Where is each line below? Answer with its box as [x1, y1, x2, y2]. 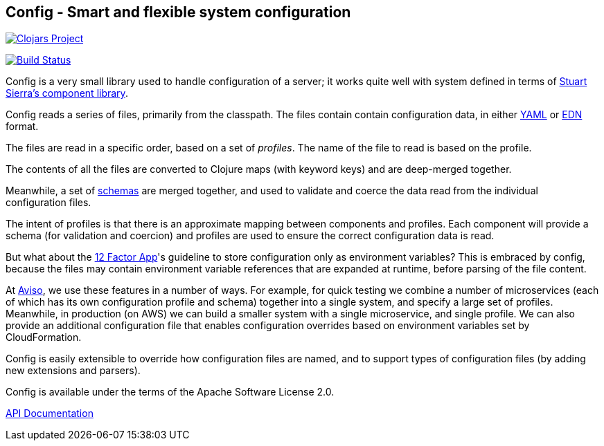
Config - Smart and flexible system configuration [6, 3, 351, 21]
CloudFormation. [6, 331, 82, 344]
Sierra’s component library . [6, 87, 128, 100]
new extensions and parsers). [6, 364, 141, 377]
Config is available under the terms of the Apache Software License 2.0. [6, 386, 335, 398]
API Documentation [6, 407, 94, 420]
